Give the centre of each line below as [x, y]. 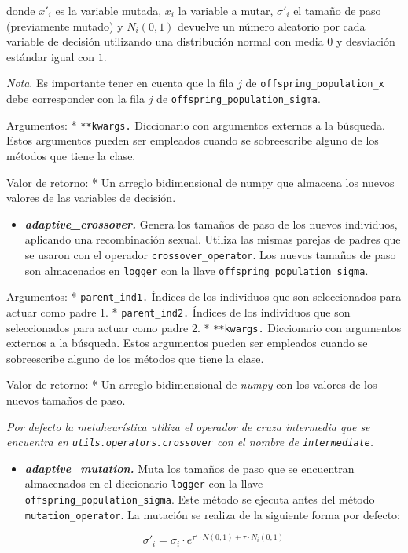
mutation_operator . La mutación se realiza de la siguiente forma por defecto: [212, 514]
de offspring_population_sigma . [239, 99]
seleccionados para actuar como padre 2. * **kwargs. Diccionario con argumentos [204, 327]
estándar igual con [51, 56]
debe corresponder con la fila [75, 99]
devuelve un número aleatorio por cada [272, 26]
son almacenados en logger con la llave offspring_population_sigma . [197, 270]
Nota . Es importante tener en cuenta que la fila [120, 83]
